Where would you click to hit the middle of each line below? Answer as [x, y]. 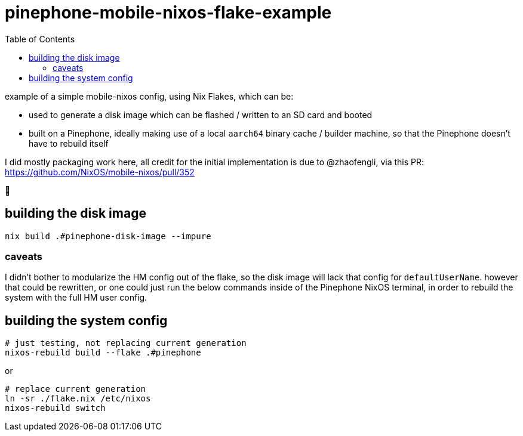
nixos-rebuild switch [55, 408]
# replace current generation [76, 389]
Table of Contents [40, 39]
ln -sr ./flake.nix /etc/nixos [78, 399]
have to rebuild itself [69, 143]
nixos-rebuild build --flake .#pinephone [103, 353]
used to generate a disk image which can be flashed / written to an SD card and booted [201, 115]
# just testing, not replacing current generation [126, 343]
